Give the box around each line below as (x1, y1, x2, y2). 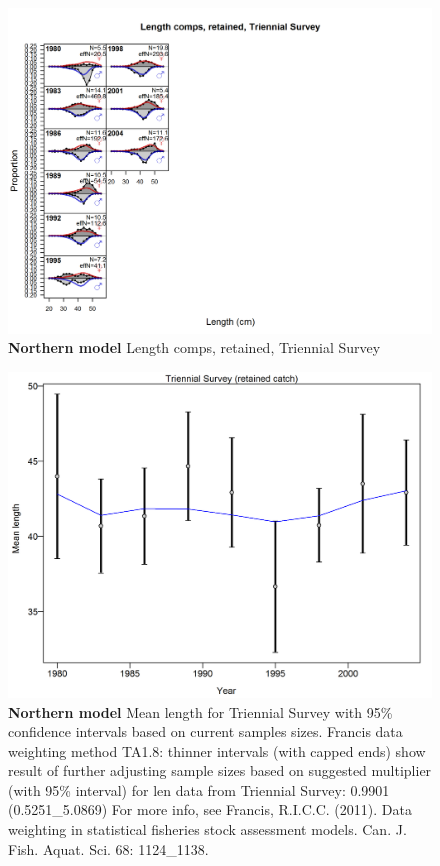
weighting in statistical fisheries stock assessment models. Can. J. (8, 819, 407, 840)
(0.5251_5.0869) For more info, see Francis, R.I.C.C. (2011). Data (8, 799, 412, 820)
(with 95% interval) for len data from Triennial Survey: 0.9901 (8, 779, 390, 800)
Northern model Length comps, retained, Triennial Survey (8, 337, 381, 358)
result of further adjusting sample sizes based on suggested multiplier (8, 760, 432, 781)
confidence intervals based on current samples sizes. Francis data (8, 721, 403, 742)
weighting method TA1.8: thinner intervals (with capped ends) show (8, 740, 426, 761)
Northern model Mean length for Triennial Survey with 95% (8, 701, 393, 722)
